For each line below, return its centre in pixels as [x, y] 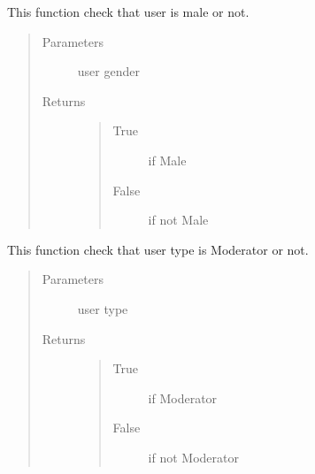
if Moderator [183, 398]
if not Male [178, 220]
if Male [167, 160]
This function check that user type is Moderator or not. [158, 249]
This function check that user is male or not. [128, 11]
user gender [108, 71]
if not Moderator [193, 457]
